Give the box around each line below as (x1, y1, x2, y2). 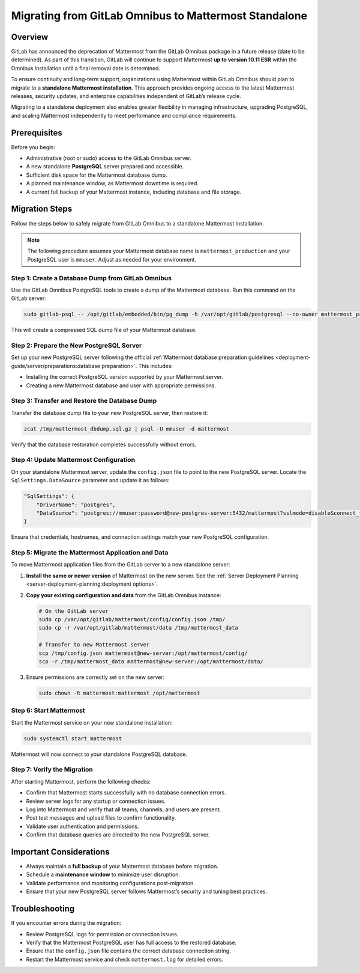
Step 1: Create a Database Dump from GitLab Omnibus (11, 274, 172, 282)
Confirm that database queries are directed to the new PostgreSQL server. (26, 831, 210, 838)
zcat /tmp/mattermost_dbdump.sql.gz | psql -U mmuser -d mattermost (23, 425, 230, 432)
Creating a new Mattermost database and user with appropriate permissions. (26, 382, 216, 389)
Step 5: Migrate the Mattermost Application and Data (11, 548, 169, 557)
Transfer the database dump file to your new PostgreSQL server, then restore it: (11, 409, 208, 416)
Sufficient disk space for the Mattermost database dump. (26, 171, 167, 179)
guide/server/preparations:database (11, 362, 101, 369)
